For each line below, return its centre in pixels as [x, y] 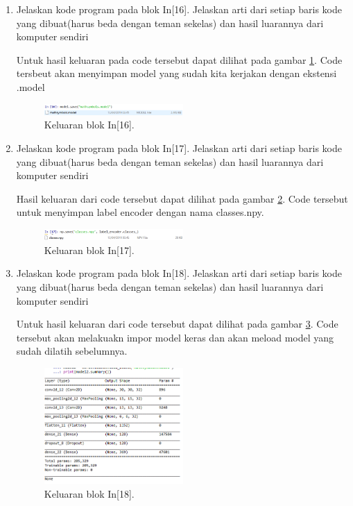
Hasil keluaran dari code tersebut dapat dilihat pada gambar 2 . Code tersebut [182, 198]
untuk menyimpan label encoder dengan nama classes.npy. [140, 212]
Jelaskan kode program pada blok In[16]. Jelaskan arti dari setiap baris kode [179, 9]
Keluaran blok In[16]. [89, 125]
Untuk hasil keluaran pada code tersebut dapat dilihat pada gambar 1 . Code [179, 59]
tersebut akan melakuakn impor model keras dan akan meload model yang [175, 337]
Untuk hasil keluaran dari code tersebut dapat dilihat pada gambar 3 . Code [177, 324]
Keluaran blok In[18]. [89, 493]
